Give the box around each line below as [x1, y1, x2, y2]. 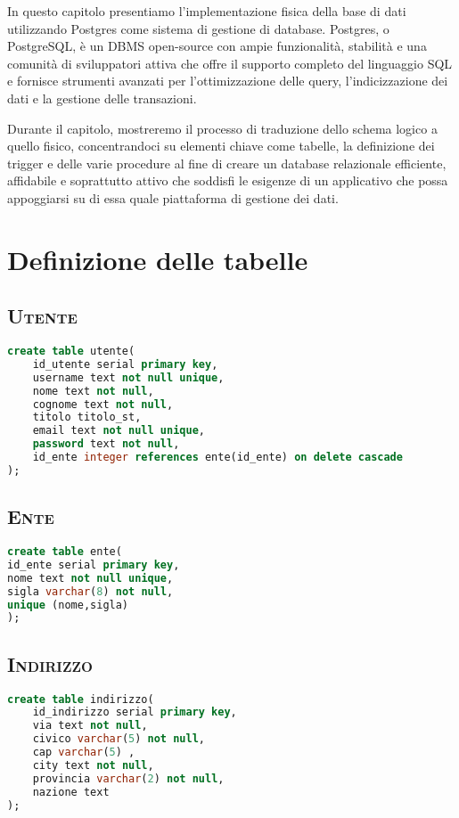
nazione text [32, 785, 110, 798]
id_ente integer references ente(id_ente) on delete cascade [32, 451, 403, 464]
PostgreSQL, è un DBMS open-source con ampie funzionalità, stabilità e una [7, 37, 427, 55]
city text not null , [32, 758, 154, 772]
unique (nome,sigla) [7, 598, 129, 611]
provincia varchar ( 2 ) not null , [32, 772, 225, 785]
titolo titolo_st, [32, 411, 142, 424]
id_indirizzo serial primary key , [32, 706, 237, 719]
